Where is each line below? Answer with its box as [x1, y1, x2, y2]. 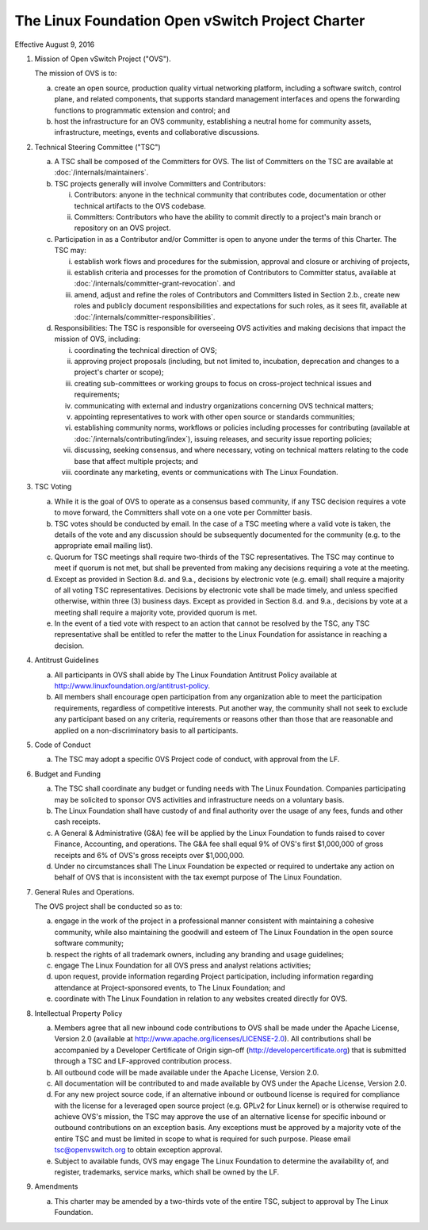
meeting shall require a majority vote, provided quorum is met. [54, 607, 258, 617]
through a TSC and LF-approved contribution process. [54, 1056, 232, 1066]
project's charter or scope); [74, 367, 164, 377]
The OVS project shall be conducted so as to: [34, 902, 182, 911]
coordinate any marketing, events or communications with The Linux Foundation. [74, 468, 338, 477]
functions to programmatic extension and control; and [54, 105, 231, 115]
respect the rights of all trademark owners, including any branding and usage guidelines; [54, 949, 344, 959]
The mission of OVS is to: [34, 68, 117, 79]
